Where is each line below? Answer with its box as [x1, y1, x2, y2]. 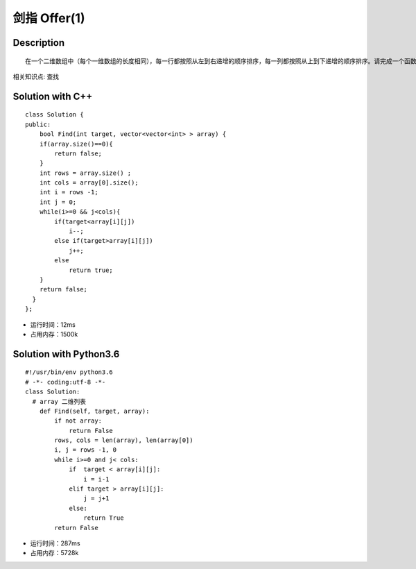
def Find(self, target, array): [39, 407, 150, 415]
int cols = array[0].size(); [39, 179, 139, 187]
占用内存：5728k [30, 549, 79, 557]
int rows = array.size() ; [39, 169, 132, 177]
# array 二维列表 [32, 398, 87, 405]
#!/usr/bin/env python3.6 [25, 368, 114, 376]
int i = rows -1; [39, 188, 98, 196]
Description [12, 37, 65, 49]
